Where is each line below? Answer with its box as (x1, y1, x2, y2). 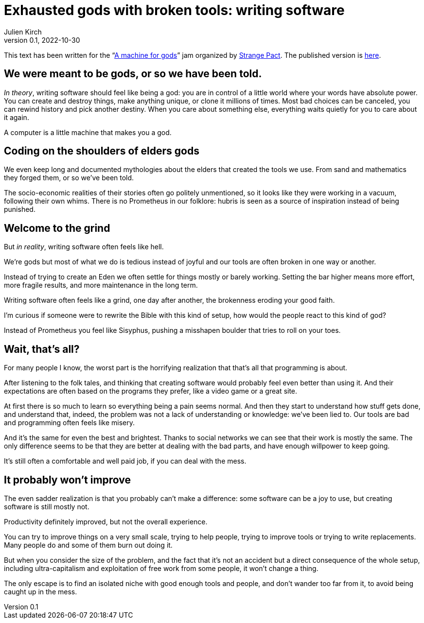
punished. (4, 205, 35, 214)
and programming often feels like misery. (4, 418, 135, 427)
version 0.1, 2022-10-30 (4, 35, 80, 44)
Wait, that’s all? (4, 343, 80, 355)
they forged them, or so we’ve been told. (4, 173, 134, 182)
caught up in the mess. (4, 587, 77, 596)
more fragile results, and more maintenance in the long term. (4, 281, 198, 290)
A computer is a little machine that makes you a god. (4, 128, 172, 137)
